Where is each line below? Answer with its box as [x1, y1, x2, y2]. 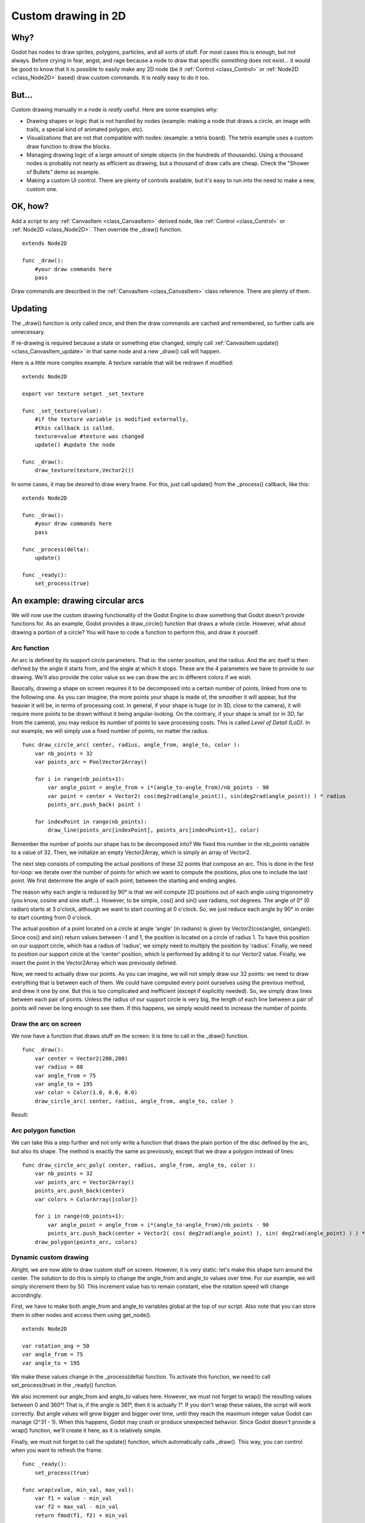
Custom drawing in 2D [11, 9, 126, 23]
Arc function [11, 643, 50, 652]
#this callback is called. [34, 424, 116, 431]
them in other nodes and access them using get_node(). [11, 1311, 152, 1318]
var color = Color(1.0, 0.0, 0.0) [34, 1089, 138, 1096]
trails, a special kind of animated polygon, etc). [26, 125, 144, 133]
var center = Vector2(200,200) [34, 1055, 128, 1062]
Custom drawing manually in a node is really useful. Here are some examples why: [11, 106, 218, 113]
